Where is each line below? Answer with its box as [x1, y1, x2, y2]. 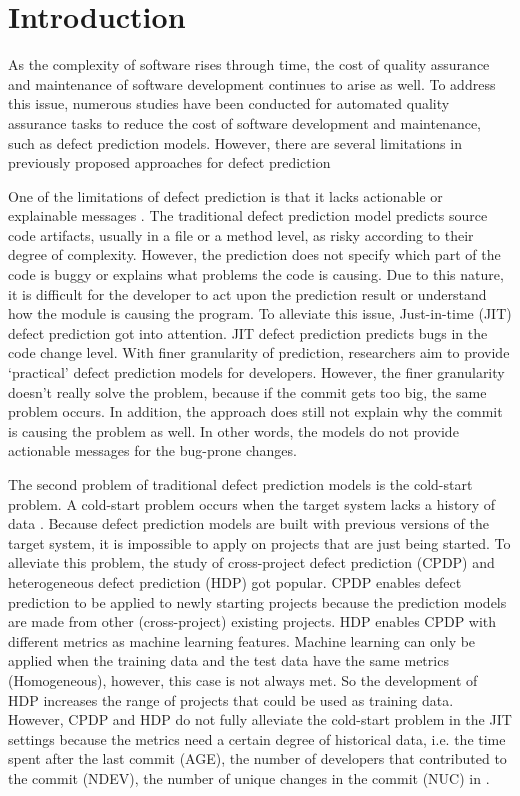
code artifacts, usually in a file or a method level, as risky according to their [8, 224, 474, 245]
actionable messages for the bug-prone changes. [8, 440, 297, 461]
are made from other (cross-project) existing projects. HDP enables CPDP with [8, 611, 497, 632]
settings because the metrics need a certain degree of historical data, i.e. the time [8, 728, 506, 749]
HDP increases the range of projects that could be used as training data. [8, 689, 454, 710]
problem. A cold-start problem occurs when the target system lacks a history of [8, 493, 496, 514]
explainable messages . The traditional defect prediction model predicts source [8, 205, 488, 226]
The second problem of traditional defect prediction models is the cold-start [8, 474, 473, 494]
